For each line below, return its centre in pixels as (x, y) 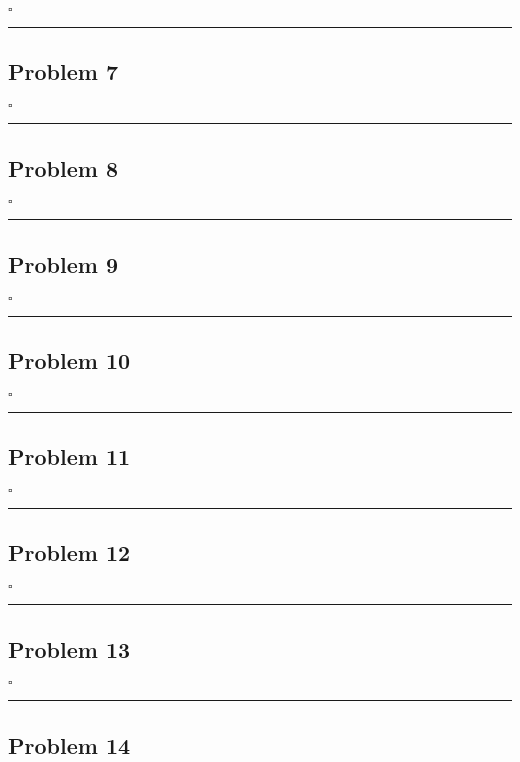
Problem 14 (69, 744)
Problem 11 (69, 456)
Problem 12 (69, 552)
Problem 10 (69, 360)
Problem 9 (63, 263)
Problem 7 (63, 71)
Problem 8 (63, 167)
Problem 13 (69, 648)
